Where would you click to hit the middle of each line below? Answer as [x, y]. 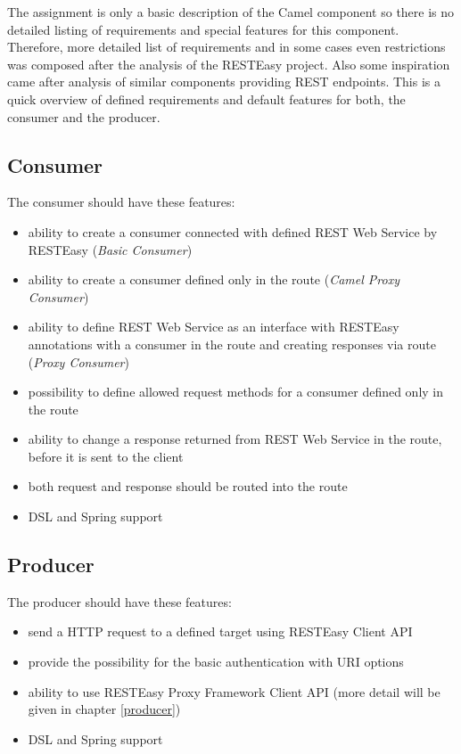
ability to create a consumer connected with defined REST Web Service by [233, 231]
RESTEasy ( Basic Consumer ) [110, 249]
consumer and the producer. [84, 116]
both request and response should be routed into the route [188, 486]
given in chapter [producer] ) [104, 709]
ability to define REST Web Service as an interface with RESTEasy [214, 327]
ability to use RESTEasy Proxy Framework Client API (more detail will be [234, 691]
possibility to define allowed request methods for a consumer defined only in [236, 392]
